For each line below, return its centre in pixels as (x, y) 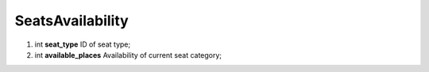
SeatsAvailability (71, 21)
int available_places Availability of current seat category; (128, 55)
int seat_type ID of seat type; (83, 44)
